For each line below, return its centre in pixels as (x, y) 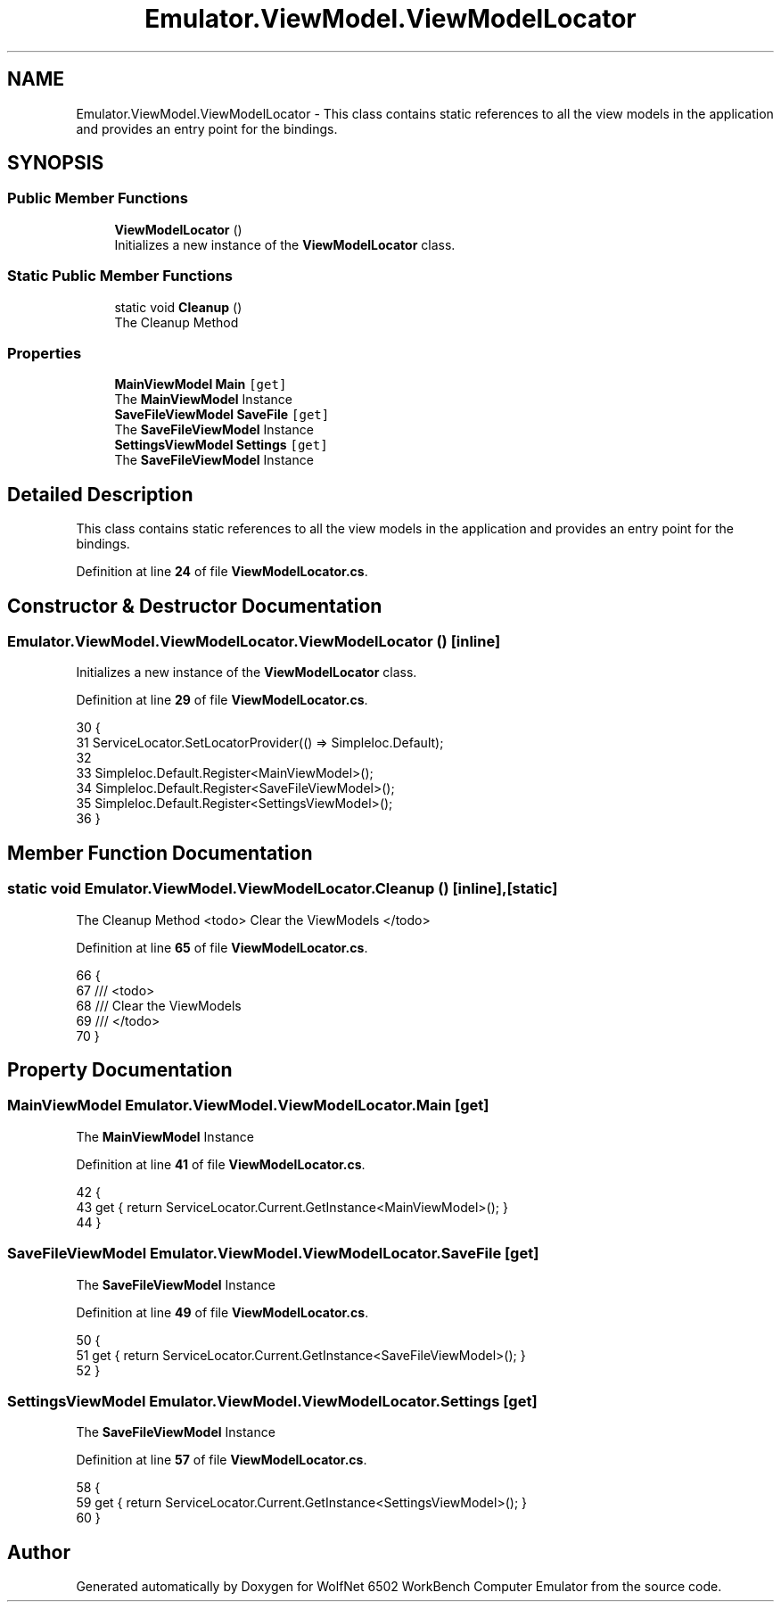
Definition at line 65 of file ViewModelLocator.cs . (222, 947)
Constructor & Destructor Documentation (195, 606)
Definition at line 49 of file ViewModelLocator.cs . (222, 1312)
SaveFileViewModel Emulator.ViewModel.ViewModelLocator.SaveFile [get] (273, 1254)
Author (39, 1552)
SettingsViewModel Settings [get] (221, 445)
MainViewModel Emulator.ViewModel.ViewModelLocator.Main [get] (248, 1106)
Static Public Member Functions (120, 276)
